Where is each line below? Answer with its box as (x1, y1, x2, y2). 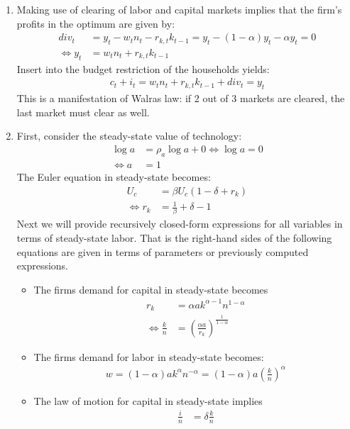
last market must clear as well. (16, 104, 150, 119)
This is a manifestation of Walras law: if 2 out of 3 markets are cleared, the (16, 91, 345, 106)
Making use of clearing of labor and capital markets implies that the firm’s (16, 2, 342, 16)
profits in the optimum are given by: (16, 16, 175, 30)
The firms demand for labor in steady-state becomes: (33, 349, 264, 364)
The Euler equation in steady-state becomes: (16, 169, 211, 184)
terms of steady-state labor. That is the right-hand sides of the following (16, 230, 332, 245)
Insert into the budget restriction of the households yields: (16, 61, 270, 76)
